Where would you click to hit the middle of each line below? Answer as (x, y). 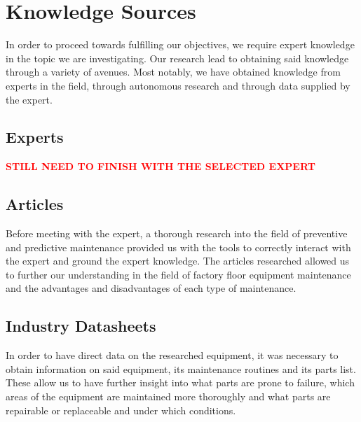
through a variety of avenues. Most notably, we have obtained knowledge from (173, 72)
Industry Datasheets (81, 326)
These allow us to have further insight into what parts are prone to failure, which (180, 382)
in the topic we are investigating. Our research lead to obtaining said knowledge (177, 58)
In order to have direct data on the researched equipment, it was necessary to (172, 355)
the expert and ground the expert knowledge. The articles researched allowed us (178, 261)
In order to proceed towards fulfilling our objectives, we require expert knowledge (180, 44)
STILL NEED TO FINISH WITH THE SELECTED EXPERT (161, 166)
